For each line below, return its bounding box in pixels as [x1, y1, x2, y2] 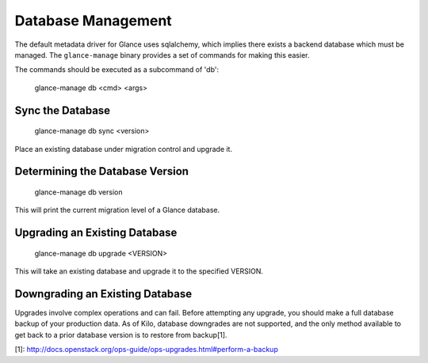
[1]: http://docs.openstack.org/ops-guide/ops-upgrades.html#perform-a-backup [14, 345, 279, 354]
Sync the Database [14, 104, 111, 117]
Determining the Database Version [14, 164, 189, 178]
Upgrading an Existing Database [14, 226, 178, 240]
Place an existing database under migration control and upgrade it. [14, 144, 233, 153]
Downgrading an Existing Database [14, 287, 193, 301]
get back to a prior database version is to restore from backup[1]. [14, 330, 227, 339]
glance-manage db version [34, 187, 123, 197]
